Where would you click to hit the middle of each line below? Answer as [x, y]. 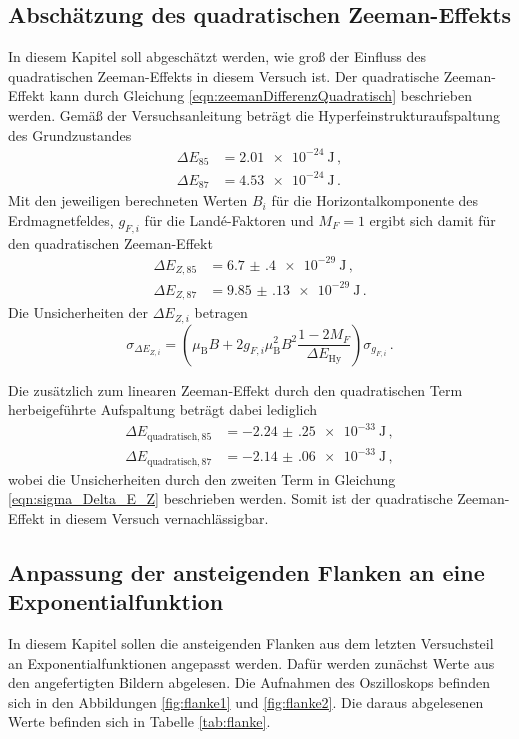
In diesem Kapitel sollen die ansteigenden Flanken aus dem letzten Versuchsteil [251, 643]
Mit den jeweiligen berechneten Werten [128, 200]
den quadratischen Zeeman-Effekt [110, 242]
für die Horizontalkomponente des [375, 200]
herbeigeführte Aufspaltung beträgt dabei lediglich [163, 409]
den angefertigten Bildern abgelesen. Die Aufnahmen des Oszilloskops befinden [249, 682]
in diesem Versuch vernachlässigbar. [159, 517]
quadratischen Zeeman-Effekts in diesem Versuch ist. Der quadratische [224, 75]
